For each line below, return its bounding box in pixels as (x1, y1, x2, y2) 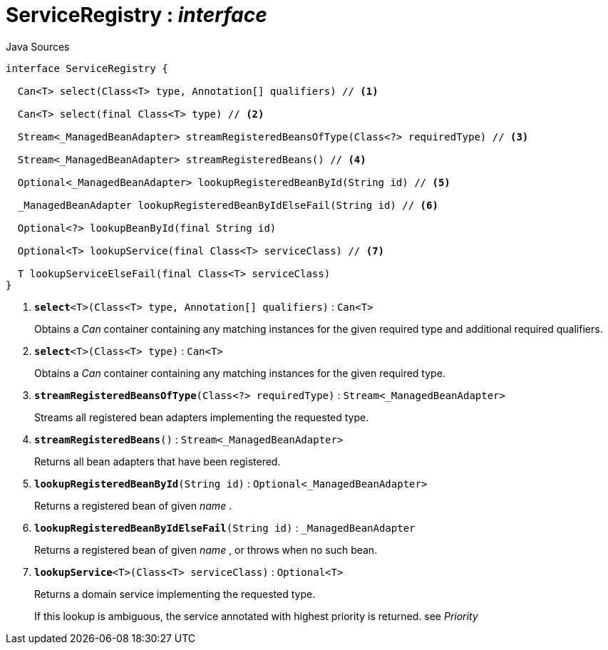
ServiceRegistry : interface (6, 3, 267, 27)
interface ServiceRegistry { (6, 62, 168, 74)
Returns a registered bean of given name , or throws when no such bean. (34, 543, 378, 556)
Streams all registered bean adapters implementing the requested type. (34, 411, 369, 423)
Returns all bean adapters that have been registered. (34, 455, 281, 468)
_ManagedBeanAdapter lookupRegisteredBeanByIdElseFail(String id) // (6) (17, 199, 438, 211)
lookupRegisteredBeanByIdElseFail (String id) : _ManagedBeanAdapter (34, 521, 416, 534)
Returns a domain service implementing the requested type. (34, 587, 316, 600)
